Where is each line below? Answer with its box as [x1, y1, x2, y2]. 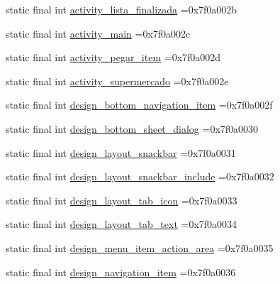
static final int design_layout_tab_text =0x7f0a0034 [6, 217, 237, 231]
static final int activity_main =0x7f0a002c [6, 26, 191, 40]
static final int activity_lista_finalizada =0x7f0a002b [6, 2, 237, 16]
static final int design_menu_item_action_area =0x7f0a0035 [6, 240, 274, 255]
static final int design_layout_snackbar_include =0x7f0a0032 [6, 169, 274, 184]
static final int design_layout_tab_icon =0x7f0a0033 [6, 192, 237, 207]
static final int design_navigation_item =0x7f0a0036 [6, 264, 236, 279]
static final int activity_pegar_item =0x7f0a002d [6, 50, 221, 65]
